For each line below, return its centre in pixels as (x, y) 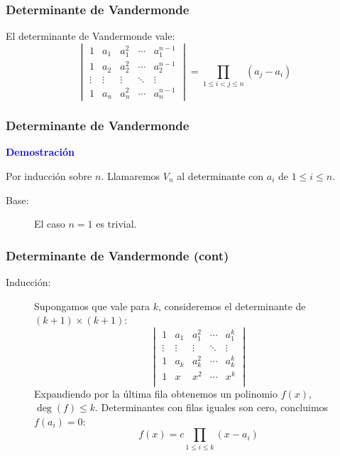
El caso (50, 224)
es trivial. (116, 224)
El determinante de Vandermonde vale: (91, 36)
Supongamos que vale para (92, 306)
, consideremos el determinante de (232, 306)
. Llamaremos (131, 175)
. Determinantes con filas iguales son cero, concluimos (212, 407)
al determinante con (220, 175)
